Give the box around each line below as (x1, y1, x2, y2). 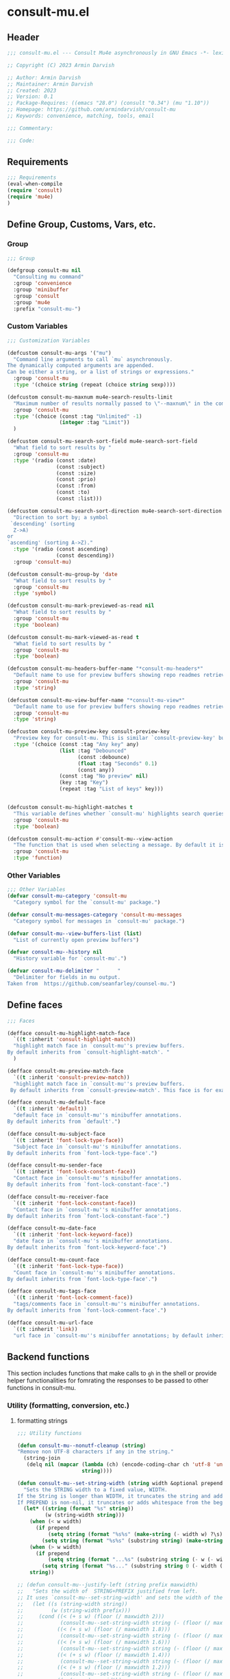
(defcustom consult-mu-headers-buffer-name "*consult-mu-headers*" (7, 665, 204, 672)
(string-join (23, 1455, 61, 1462)
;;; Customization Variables (7, 337, 90, 344)
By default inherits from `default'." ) (7, 1118, 121, 1125)
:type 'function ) (13, 854, 63, 862)
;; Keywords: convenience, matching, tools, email (7, 112, 155, 119)
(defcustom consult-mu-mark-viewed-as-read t (7, 634, 139, 640)
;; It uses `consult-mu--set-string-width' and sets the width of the (16, 1594, 223, 1601)
